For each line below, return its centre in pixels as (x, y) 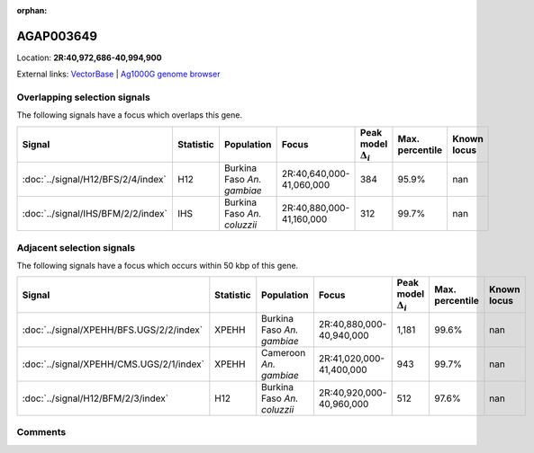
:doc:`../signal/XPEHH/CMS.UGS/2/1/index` (113, 364)
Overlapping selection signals (83, 97)
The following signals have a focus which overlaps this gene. (130, 115)
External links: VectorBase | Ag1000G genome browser (118, 74)
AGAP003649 (57, 36)
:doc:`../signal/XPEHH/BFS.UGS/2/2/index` (112, 330)
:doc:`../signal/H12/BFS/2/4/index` (94, 180)
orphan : (32, 10)
